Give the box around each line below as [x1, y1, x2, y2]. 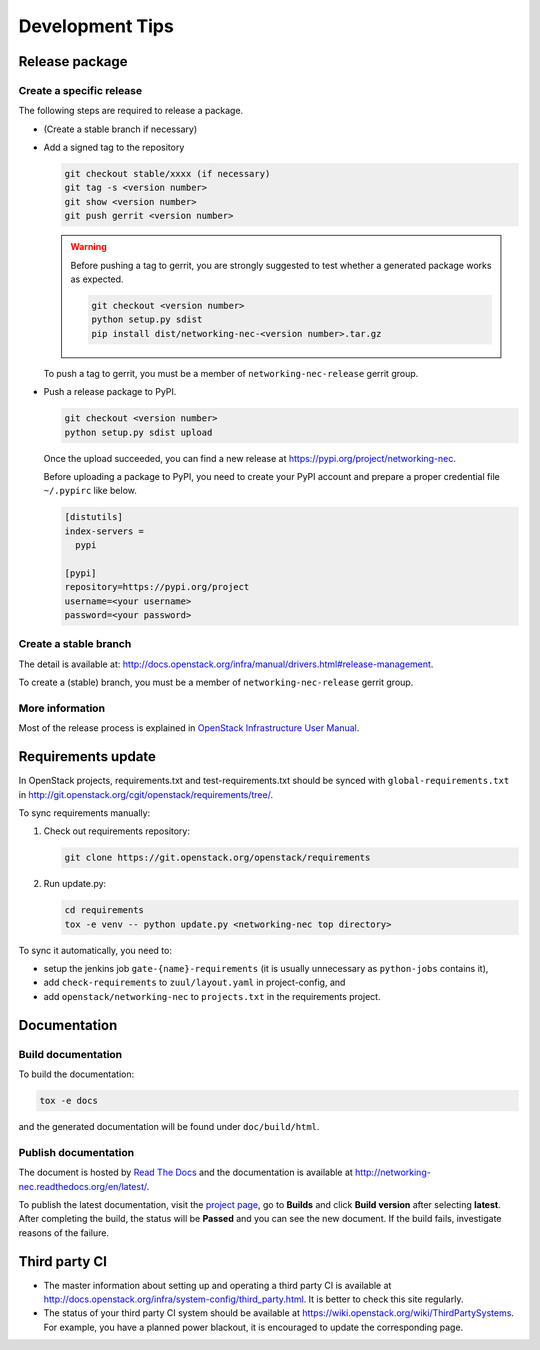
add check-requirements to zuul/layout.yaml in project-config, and [43, 976, 346, 989]
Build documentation [18, 1047, 123, 1061]
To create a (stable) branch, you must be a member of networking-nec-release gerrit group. [18, 676, 414, 689]
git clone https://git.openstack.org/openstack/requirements [64, 852, 371, 864]
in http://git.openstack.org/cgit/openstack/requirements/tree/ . [18, 788, 274, 800]
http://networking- [355, 1166, 432, 1179]
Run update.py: [43, 878, 107, 890]
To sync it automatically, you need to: [18, 944, 172, 956]
